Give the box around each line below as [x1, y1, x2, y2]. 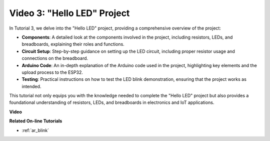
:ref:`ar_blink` [21, 127, 49, 133]
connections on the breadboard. [21, 55, 88, 61]
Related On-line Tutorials [9, 118, 62, 124]
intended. [21, 83, 41, 89]
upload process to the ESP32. [21, 69, 83, 75]
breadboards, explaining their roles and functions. [21, 41, 124, 47]
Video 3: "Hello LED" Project [9, 8, 130, 19]
